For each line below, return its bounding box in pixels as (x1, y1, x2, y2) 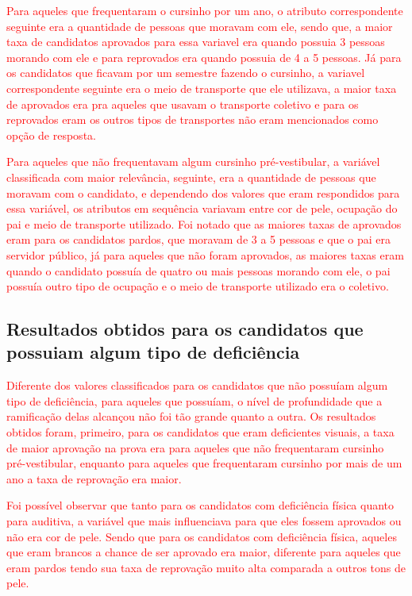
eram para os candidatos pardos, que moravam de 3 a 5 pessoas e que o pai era (6, 231, 391, 248)
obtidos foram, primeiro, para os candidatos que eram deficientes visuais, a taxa (6, 424, 395, 440)
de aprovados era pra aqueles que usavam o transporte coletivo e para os (6, 95, 359, 112)
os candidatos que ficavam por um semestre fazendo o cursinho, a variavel (6, 64, 365, 81)
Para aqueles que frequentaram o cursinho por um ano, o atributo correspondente (6, 2, 403, 18)
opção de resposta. (6, 126, 96, 143)
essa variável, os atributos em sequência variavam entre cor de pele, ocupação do (6, 200, 398, 217)
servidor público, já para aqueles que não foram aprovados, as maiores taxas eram (6, 246, 404, 263)
